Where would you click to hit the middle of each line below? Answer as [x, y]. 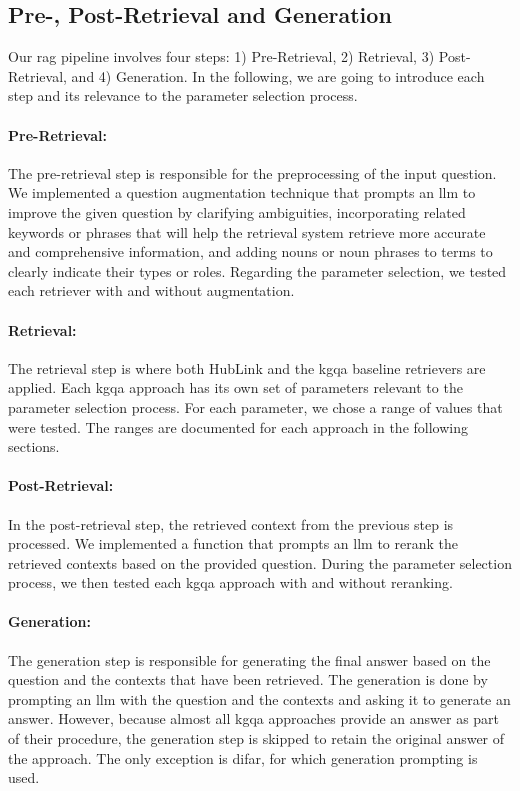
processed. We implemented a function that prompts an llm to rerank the [233, 543]
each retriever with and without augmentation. [151, 290]
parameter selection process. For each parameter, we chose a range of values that [255, 406]
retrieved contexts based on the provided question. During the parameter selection [260, 562]
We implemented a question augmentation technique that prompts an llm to [242, 192]
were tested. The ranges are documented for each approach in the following [238, 426]
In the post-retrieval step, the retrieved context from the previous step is [231, 523]
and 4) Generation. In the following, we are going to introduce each [278, 75]
